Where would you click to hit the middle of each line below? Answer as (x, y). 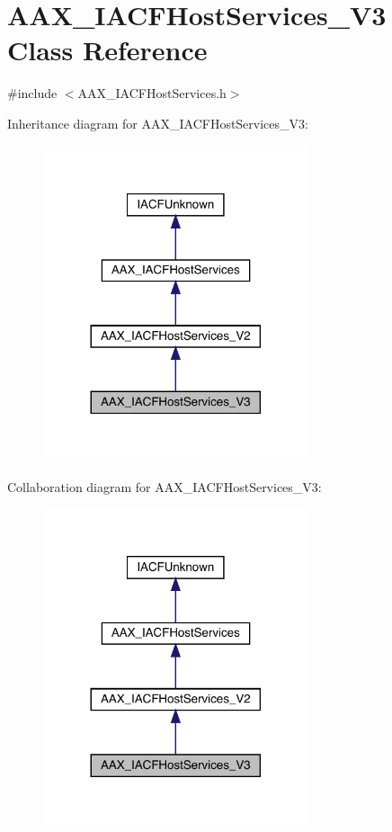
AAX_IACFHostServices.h (152, 93)
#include (32, 93)
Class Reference (107, 50)
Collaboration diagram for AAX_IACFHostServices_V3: (165, 486)
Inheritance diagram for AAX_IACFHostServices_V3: (158, 123)
